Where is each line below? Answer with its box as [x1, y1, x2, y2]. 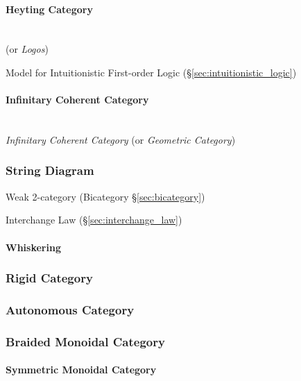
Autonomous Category [6, 300, 135, 318]
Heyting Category [6, 1, 93, 16]
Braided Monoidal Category [6, 332, 165, 350]
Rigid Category [6, 269, 93, 287]
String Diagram [6, 162, 94, 179]
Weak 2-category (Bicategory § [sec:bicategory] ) [6, 189, 205, 203]
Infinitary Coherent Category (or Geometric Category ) [6, 132, 236, 146]
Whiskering [6, 239, 61, 254]
